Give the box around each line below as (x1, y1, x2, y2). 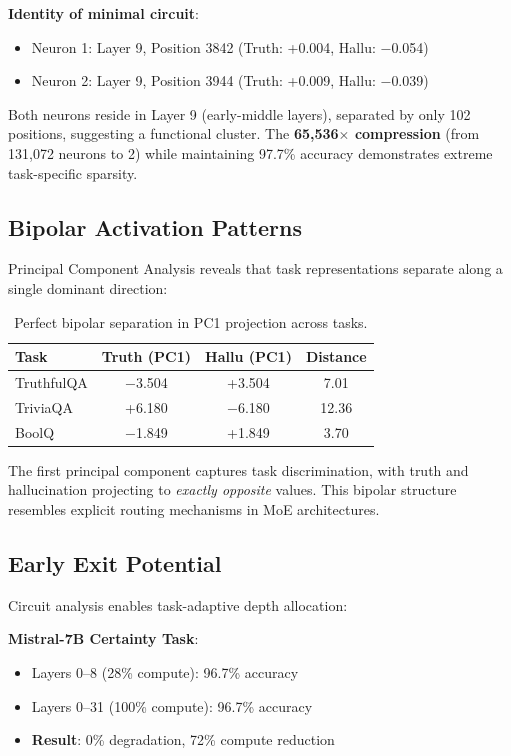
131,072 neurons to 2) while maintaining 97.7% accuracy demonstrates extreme (8, 142, 493, 163)
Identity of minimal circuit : (8, 3, 199, 23)
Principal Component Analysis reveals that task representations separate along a (8, 258, 503, 279)
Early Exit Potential (8, 547, 222, 578)
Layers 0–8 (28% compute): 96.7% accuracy (31, 661, 299, 682)
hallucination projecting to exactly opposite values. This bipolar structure (8, 479, 457, 500)
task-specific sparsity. (8, 162, 138, 183)
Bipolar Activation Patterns (8, 211, 302, 242)
